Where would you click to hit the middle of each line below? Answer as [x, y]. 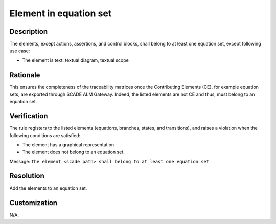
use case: [20, 51]
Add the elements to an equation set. [48, 188]
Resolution [27, 176]
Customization [33, 203]
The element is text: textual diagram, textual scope [75, 60]
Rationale [25, 75]
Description [29, 31]
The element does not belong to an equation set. [73, 152]
